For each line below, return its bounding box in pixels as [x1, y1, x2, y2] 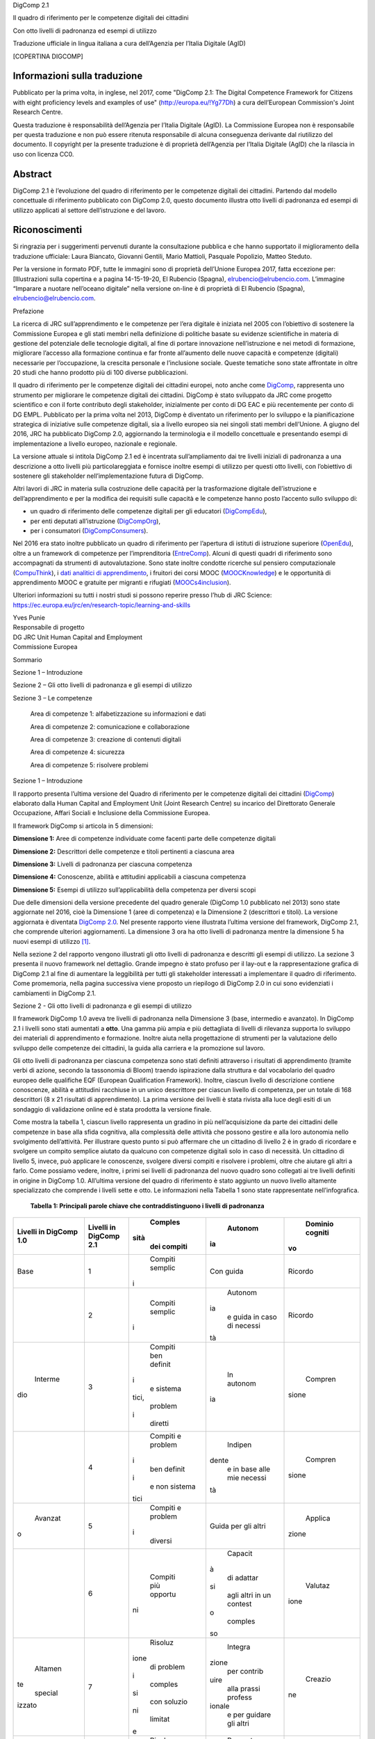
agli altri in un [226, 1590, 272, 1600]
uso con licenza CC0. [12, 150, 74, 158]
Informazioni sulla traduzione [12, 70, 143, 82]
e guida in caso [226, 1312, 277, 1322]
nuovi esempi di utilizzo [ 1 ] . [12, 937, 91, 945]
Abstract [12, 168, 52, 180]
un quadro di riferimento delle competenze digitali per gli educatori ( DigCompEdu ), [30, 507, 267, 515]
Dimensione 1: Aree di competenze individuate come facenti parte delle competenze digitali [12, 835, 276, 843]
